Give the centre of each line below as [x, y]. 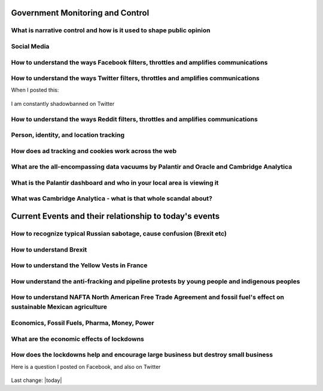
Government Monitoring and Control [80, 13]
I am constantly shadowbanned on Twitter [63, 103]
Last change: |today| [36, 380]
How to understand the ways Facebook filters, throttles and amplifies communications [139, 62]
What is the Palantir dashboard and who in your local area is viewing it [115, 182]
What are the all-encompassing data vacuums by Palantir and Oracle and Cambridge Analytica [152, 167]
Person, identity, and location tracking [68, 135]
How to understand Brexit [49, 249]
